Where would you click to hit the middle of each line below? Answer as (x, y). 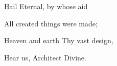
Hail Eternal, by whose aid (46, 6)
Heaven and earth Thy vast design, (59, 40)
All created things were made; (51, 23)
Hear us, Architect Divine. (45, 57)
